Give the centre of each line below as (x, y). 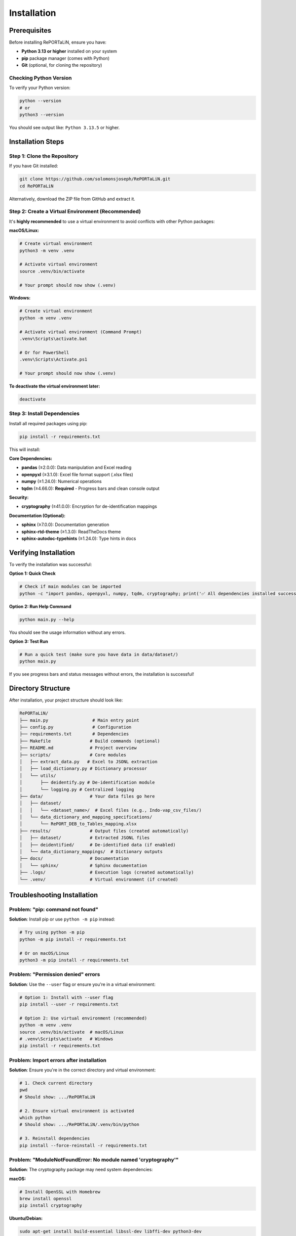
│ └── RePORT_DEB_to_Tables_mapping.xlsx (78, 824)
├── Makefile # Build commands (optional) (90, 741)
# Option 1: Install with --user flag (66, 997)
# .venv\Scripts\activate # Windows (66, 1039)
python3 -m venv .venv (47, 250)
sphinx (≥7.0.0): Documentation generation (65, 525)
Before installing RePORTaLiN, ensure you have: (58, 43)
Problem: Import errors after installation (58, 1060)
